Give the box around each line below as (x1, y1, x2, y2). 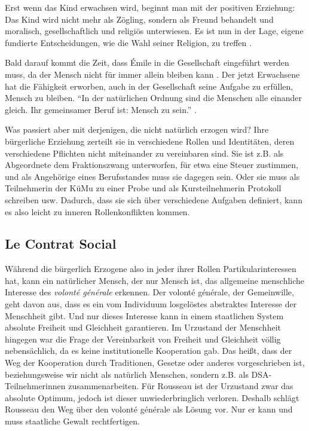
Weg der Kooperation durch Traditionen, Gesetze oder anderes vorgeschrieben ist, (5, 356, 305, 369)
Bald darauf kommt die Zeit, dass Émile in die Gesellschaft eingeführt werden (5, 56, 289, 69)
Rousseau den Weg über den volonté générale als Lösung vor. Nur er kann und (5, 403, 293, 415)
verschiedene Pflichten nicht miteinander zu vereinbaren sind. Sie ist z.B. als (5, 146, 284, 159)
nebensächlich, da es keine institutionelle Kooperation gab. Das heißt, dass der (5, 344, 292, 357)
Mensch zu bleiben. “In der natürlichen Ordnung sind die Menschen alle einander (5, 91, 302, 104)
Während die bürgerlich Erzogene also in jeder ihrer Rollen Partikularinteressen (5, 262, 296, 275)
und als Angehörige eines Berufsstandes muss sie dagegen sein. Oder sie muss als (5, 170, 300, 182)
